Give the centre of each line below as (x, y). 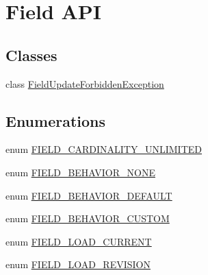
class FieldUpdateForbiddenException (85, 83)
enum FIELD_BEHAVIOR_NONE (80, 172)
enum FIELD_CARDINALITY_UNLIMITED (104, 149)
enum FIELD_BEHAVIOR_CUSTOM (88, 218)
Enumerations (56, 120)
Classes (31, 55)
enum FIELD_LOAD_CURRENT (79, 241)
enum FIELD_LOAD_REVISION (78, 264)
